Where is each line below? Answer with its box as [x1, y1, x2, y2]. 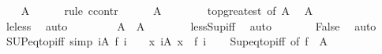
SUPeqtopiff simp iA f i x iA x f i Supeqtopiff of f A [6, 33, 328, 49]
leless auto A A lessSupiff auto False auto [6, 17, 376, 34]
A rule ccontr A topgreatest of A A [21, 2, 313, 18]
